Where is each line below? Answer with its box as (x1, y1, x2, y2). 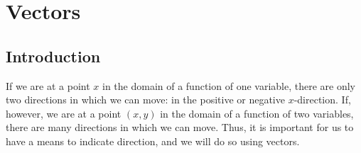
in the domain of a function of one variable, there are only (102, 78, 355, 93)
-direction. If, (293, 92, 351, 107)
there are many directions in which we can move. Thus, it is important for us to (6, 120, 354, 135)
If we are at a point (6, 78, 90, 93)
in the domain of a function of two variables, (160, 106, 354, 120)
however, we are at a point (6, 106, 122, 120)
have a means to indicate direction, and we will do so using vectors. (6, 133, 300, 148)
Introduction (6, 45, 101, 67)
